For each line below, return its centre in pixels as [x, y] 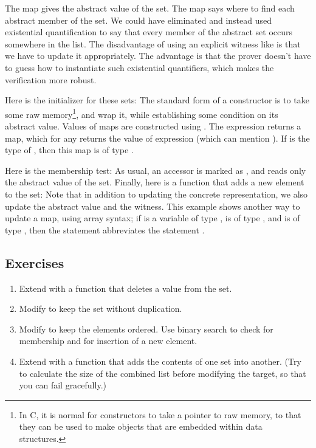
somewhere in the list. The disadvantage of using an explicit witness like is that [153, 43]
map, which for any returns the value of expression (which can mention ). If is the [157, 138]
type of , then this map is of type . [69, 150]
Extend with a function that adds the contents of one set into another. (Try [160, 361]
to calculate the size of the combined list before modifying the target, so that [163, 373]
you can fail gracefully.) [63, 385]
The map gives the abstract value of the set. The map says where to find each [150, 8]
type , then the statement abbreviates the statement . [105, 229]
